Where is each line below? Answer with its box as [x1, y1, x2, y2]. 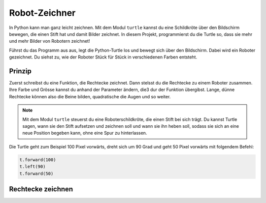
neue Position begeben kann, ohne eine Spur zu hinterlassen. [22, 130, 147, 136]
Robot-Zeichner [9, 7, 76, 18]
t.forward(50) [19, 171, 54, 176]
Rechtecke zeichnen [9, 185, 73, 193]
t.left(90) [19, 164, 46, 170]
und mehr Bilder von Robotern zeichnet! [9, 38, 90, 44]
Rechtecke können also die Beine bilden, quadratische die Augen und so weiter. [9, 93, 171, 99]
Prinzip [9, 67, 32, 75]
